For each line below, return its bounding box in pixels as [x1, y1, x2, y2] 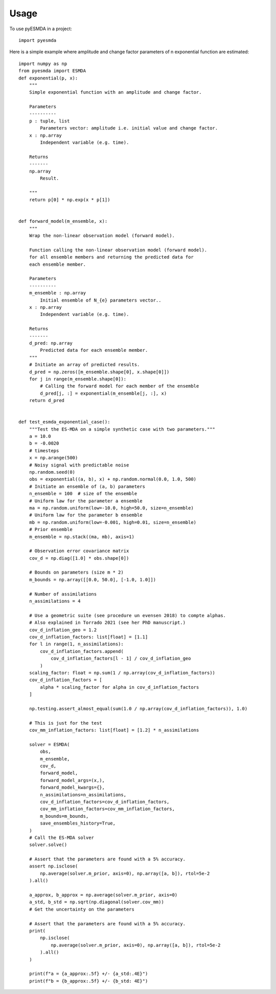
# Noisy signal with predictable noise [29, 462, 129, 468]
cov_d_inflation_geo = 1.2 [29, 627, 97, 632]
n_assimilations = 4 [29, 598, 81, 604]
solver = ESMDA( [29, 742, 70, 747]
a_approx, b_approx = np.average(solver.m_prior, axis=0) [29, 892, 178, 898]
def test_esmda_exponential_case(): [18, 419, 110, 425]
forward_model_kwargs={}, [40, 785, 105, 791]
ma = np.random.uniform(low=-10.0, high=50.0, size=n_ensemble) [29, 505, 194, 511]
